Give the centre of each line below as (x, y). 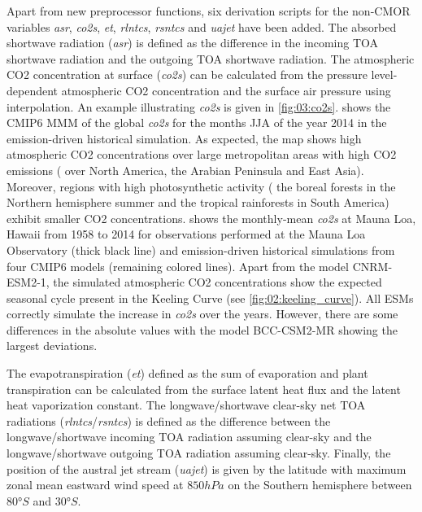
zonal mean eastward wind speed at (95, 485)
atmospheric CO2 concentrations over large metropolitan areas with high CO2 (202, 154)
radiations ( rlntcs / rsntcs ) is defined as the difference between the (169, 420)
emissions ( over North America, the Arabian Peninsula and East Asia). (185, 170)
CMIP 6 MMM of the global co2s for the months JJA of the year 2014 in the (197, 123)
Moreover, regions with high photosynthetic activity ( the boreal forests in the (201, 186)
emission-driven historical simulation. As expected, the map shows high (184, 138)
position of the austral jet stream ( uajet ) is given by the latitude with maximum (207, 468)
